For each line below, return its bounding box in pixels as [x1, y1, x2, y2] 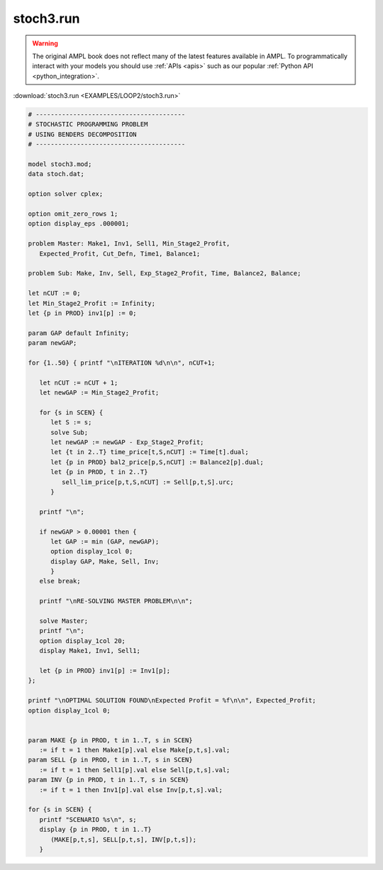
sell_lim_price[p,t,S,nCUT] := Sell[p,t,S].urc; [61, 478, 234, 486]
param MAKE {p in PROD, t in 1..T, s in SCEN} [28, 736, 193, 744]
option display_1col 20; [39, 637, 126, 645]
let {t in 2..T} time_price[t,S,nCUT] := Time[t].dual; [50, 448, 249, 456]
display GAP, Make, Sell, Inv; [50, 557, 160, 566]
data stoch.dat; [28, 170, 85, 178]
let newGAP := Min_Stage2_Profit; [39, 389, 160, 397]
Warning [32, 39, 58, 48]
